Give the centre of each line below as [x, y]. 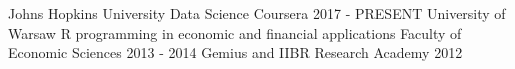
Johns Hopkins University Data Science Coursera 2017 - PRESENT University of [257, 13]
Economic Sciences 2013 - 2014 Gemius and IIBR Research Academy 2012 [235, 52]
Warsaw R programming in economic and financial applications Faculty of [235, 32]
